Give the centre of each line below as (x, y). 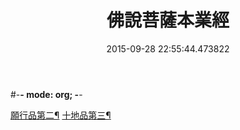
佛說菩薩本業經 (168, 20)
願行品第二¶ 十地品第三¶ (61, 115)
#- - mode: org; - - (46, 94)
